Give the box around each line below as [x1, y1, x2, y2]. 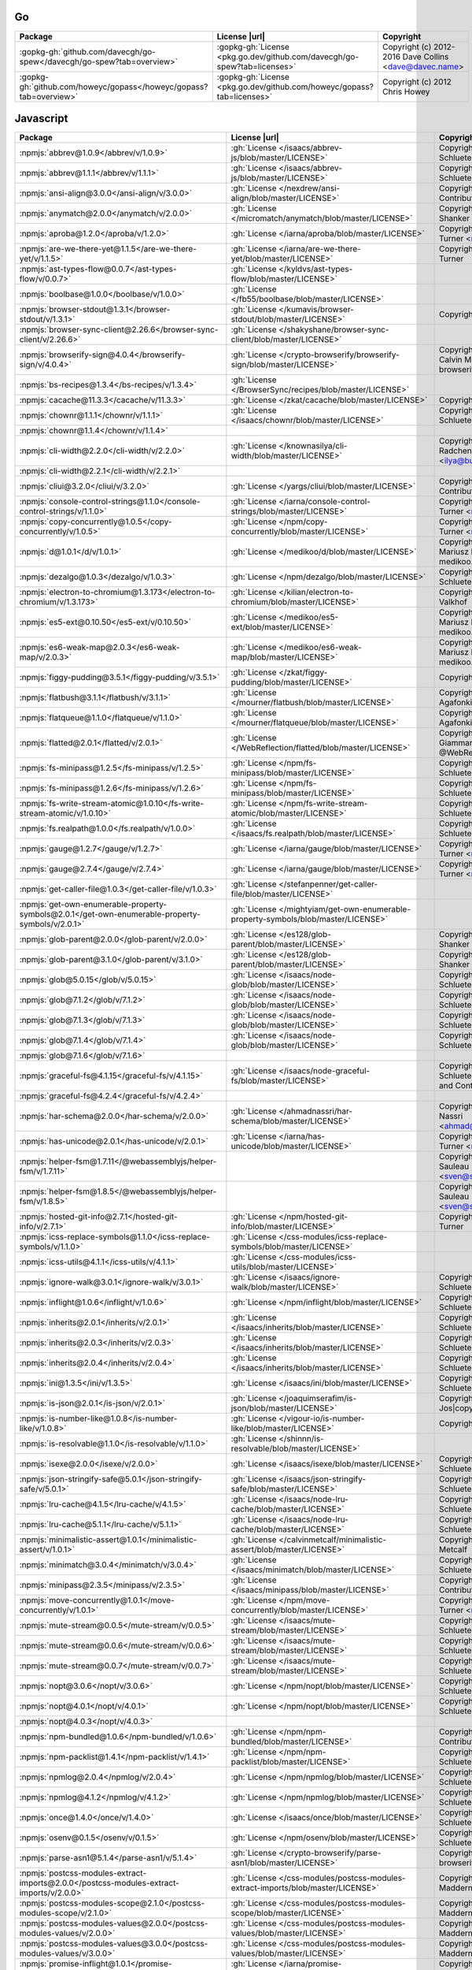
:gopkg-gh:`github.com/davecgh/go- [19, 46, 157, 57]
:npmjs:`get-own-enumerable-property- [19, 899, 168, 910]
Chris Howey [382, 86, 430, 97]
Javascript [14, 111, 68, 125]
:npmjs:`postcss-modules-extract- [19, 1868, 147, 1879]
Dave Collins [402, 51, 449, 62]
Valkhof [439, 597, 467, 608]
